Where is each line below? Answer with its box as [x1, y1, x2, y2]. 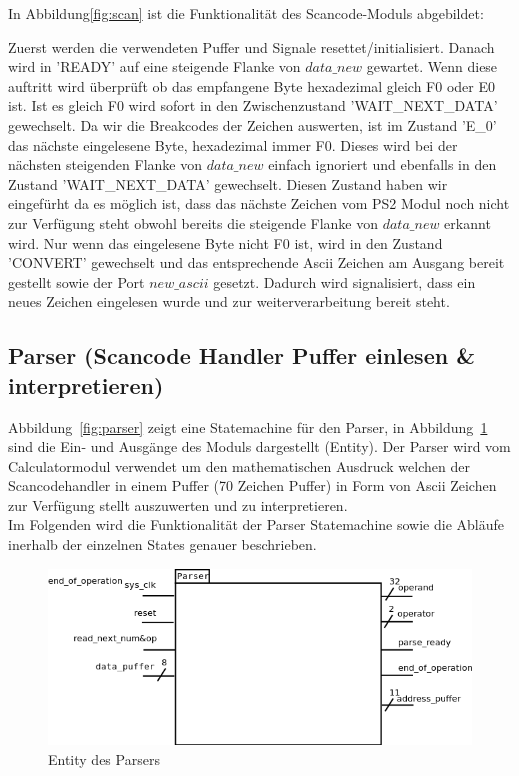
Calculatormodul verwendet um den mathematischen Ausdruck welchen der [8, 455, 470, 476]
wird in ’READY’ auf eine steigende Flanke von [8, 56, 301, 77]
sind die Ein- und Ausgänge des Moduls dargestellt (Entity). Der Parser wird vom [8, 436, 511, 457]
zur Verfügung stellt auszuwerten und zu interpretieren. [8, 494, 348, 515]
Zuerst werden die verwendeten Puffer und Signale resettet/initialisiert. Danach [8, 36, 495, 57]
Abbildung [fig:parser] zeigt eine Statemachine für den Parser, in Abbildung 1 [8, 416, 488, 437]
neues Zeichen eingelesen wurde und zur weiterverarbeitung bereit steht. [8, 291, 450, 312]
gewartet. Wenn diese [366, 56, 498, 77]
